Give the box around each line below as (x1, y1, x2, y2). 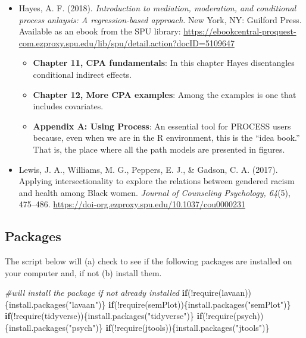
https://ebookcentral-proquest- (183, 25, 296, 37)
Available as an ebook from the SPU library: (18, 25, 181, 37)
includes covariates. (33, 100, 104, 112)
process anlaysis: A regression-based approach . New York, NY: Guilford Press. (18, 13, 302, 26)
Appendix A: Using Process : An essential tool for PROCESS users (33, 119, 291, 132)
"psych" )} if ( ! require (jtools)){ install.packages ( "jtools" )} (68, 321, 270, 334)
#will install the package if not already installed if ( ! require (5, 286, 218, 299)
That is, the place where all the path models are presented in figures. (33, 143, 285, 155)
